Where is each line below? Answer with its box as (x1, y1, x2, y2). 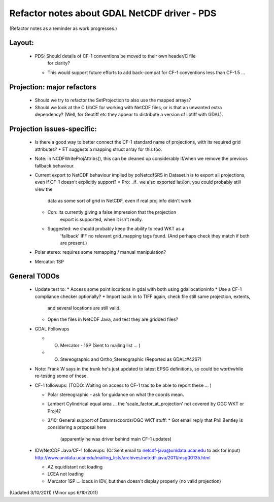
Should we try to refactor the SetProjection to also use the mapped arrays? (35, 97, 191, 104)
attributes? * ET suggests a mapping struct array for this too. (35, 146, 162, 152)
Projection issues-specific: (9, 124, 97, 133)
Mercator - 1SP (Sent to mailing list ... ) (60, 342, 141, 348)
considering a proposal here (47, 424, 107, 430)
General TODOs (9, 272, 60, 280)
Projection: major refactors (9, 83, 96, 91)
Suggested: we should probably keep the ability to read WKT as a (47, 226, 185, 232)
